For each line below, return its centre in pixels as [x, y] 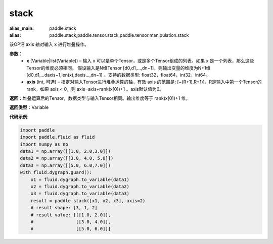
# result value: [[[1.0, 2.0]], [71, 215]
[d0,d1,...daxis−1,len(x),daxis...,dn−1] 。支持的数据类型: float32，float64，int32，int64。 [119, 75]
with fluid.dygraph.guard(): [56, 172]
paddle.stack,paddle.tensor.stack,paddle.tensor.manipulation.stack [119, 35]
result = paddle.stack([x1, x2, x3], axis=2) [88, 201]
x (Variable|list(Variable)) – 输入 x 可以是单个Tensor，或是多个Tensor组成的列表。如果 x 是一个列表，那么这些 [140, 61]
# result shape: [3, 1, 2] [64, 208]
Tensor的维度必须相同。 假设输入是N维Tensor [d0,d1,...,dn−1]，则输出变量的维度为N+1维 [119, 68]
